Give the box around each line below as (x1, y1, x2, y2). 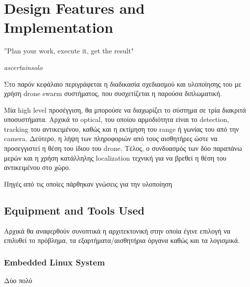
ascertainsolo (4, 62, 43, 72)
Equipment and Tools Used (4, 202, 145, 217)
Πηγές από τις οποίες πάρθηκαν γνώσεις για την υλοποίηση (4, 178, 173, 189)
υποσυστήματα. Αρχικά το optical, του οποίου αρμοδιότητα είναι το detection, (4, 114, 229, 124)
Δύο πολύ (4, 275, 32, 286)
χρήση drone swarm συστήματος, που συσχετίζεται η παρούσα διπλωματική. (4, 88, 222, 98)
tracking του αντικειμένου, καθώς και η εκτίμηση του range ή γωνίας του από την (4, 123, 239, 134)
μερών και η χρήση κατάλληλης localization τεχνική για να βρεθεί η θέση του (4, 152, 226, 163)
